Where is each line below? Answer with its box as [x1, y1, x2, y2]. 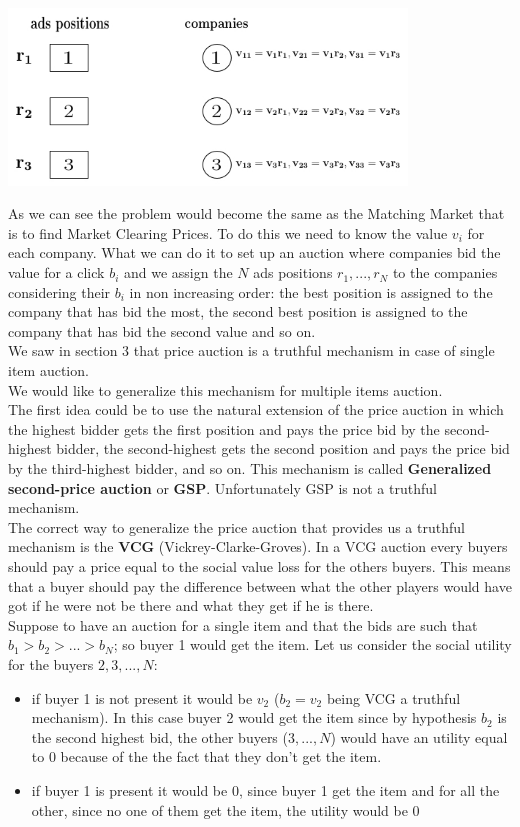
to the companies [392, 262, 498, 283]
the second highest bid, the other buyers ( [31, 726, 288, 747]
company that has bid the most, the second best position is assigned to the [8, 301, 468, 322]
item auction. [8, 360, 89, 381]
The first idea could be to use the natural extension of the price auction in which [8, 399, 504, 420]
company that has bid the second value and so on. [8, 320, 316, 341]
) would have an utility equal [330, 726, 508, 747]
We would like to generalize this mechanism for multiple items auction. [8, 379, 443, 400]
